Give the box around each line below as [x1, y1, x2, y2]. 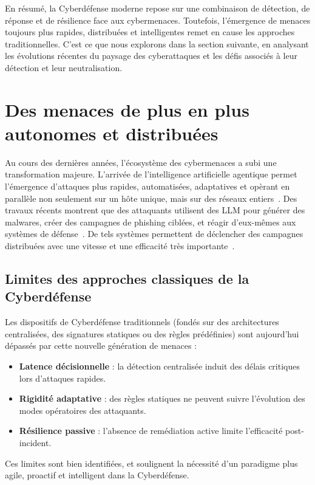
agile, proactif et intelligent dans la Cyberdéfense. [5, 469, 189, 481]
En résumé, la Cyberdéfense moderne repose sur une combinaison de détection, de [5, 2, 310, 14]
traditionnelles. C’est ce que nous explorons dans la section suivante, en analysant [5, 37, 309, 50]
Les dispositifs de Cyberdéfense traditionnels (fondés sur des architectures [5, 315, 279, 328]
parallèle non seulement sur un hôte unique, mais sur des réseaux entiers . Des [5, 191, 297, 204]
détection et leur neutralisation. [5, 61, 123, 74]
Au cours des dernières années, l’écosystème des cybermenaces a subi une [5, 156, 277, 168]
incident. [19, 436, 52, 449]
